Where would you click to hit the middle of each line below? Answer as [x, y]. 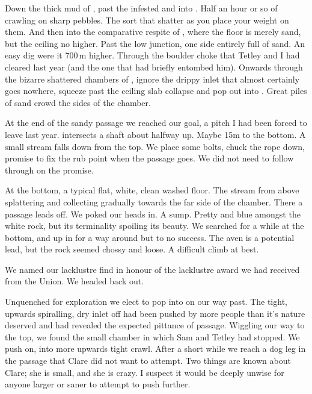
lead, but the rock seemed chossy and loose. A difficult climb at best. [132, 249]
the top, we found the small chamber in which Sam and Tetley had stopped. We [152, 336]
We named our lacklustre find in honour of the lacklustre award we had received [152, 269]
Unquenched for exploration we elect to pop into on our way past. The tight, [146, 302]
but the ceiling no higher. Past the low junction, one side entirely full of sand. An [155, 43]
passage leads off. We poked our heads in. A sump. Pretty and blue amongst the [153, 214]
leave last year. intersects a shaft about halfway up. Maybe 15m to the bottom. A [155, 134]
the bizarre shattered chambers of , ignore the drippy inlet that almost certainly [152, 79]
